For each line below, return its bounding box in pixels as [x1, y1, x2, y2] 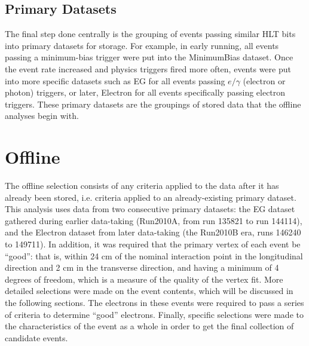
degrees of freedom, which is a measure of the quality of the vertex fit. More [5, 272, 283, 285]
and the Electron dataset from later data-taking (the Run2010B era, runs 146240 [5, 226, 301, 238]
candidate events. [5, 331, 68, 344]
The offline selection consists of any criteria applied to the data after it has [5, 179, 279, 192]
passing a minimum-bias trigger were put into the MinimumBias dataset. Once [5, 51, 293, 63]
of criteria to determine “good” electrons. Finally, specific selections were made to [5, 308, 304, 320]
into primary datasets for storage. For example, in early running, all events [5, 39, 279, 51]
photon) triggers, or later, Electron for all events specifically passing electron [5, 86, 286, 99]
